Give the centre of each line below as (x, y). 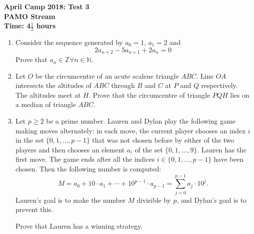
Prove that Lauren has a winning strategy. (79, 225)
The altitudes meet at (48, 95)
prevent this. (34, 209)
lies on (240, 95)
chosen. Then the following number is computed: (88, 169)
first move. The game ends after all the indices (85, 159)
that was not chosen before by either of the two (163, 140)
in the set (30, 140)
